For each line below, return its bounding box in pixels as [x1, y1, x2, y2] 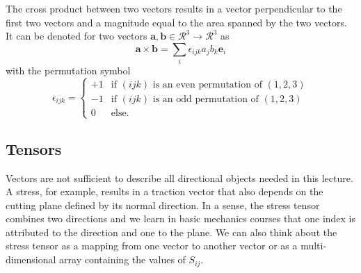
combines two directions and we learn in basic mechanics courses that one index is [6, 211, 356, 226]
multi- [300, 238, 327, 253]
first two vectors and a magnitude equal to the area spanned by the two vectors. [6, 15, 347, 29]
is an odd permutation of [152, 94, 259, 104]
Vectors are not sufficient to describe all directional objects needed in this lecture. [6, 170, 353, 185]
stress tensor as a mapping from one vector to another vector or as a [6, 238, 298, 253]
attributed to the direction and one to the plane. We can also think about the [6, 224, 337, 239]
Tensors [6, 138, 62, 159]
